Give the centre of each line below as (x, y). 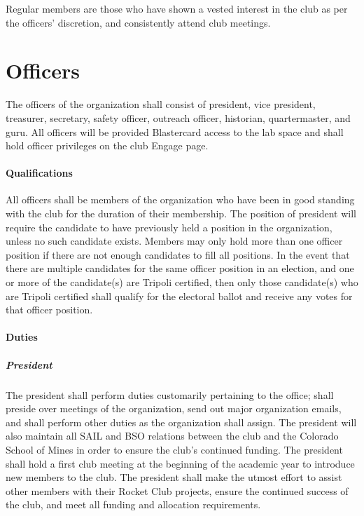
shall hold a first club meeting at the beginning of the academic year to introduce (180, 463)
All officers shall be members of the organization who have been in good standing (180, 199)
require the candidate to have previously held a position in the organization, (169, 227)
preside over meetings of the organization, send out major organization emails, (174, 408)
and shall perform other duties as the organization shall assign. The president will (181, 422)
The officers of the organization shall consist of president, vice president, (161, 104)
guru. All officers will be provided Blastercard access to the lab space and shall (175, 131)
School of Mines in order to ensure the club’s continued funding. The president (174, 449)
